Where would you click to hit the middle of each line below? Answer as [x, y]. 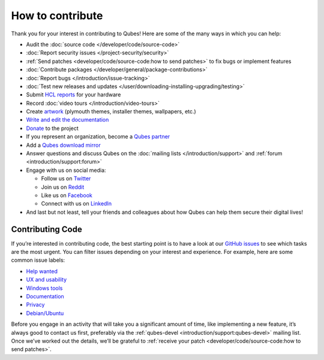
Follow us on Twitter [66, 179]
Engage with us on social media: [66, 170]
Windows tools [44, 288]
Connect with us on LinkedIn [76, 204]
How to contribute [57, 16]
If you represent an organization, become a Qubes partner [98, 137]
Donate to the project [52, 128]
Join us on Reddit [63, 187]
